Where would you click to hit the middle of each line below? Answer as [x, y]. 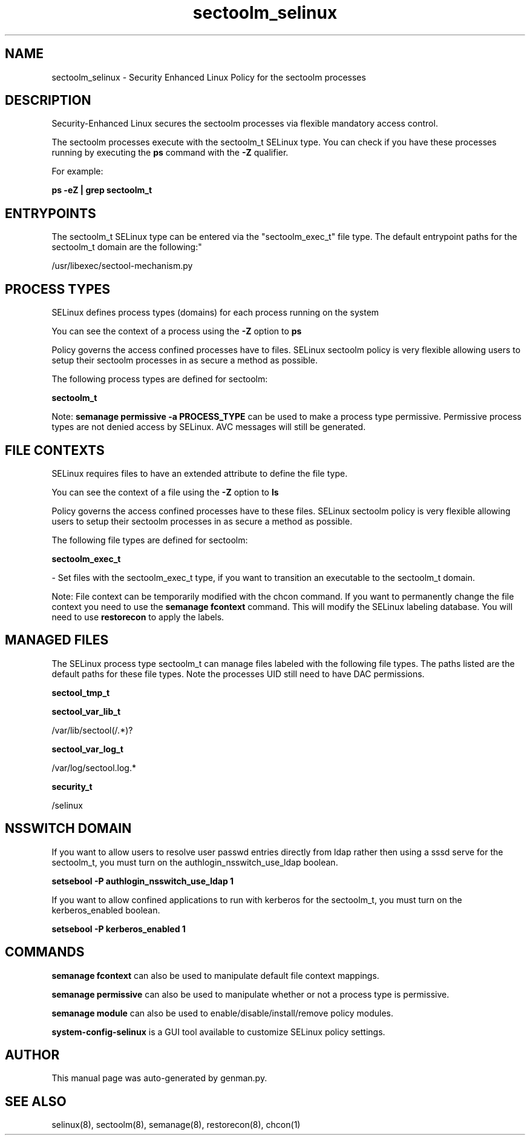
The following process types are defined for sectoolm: [160, 379]
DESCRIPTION [48, 101]
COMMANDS [45, 952]
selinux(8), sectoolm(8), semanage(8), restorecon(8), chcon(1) [176, 1125]
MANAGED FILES [57, 640]
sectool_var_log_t [87, 749]
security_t [72, 786]
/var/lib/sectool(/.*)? [92, 730]
